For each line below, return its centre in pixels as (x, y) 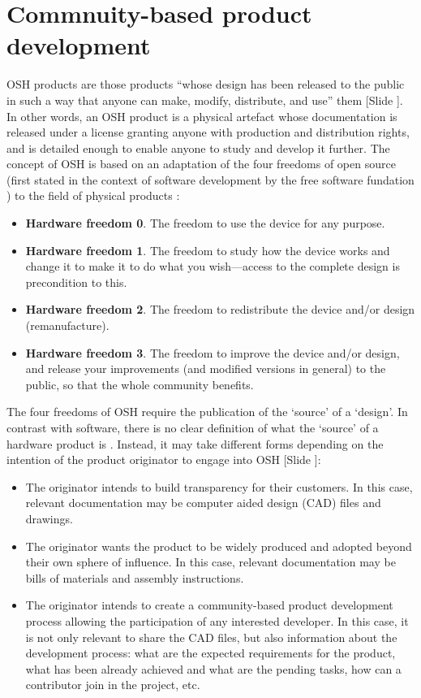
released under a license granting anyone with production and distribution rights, (208, 132)
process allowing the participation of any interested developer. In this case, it (217, 620)
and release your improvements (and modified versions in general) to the (206, 369)
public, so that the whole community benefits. (140, 384)
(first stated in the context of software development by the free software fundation (210, 179)
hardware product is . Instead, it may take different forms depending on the (195, 443)
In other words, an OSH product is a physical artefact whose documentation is (202, 116)
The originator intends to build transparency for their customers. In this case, (219, 486)
